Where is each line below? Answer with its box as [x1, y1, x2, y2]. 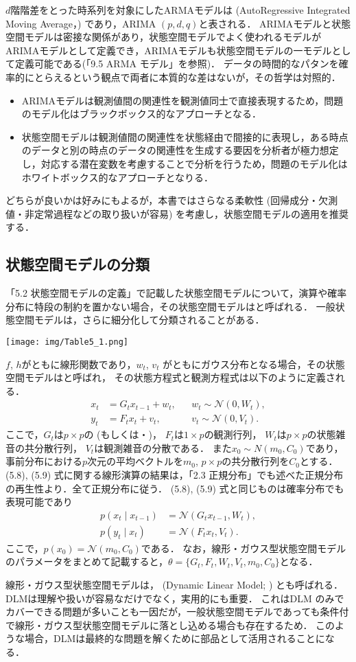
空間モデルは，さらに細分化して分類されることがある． [14, 312, 265, 327]
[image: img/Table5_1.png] [5, 336, 128, 347]
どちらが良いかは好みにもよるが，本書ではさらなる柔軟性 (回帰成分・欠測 [5, 193, 338, 207]
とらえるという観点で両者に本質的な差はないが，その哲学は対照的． [34, 69, 341, 84]
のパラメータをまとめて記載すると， [5, 554, 169, 569]
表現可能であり [5, 494, 73, 509]
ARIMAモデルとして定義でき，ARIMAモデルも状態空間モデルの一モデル [5, 43, 332, 57]
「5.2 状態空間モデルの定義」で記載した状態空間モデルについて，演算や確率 [5, 286, 347, 300]
